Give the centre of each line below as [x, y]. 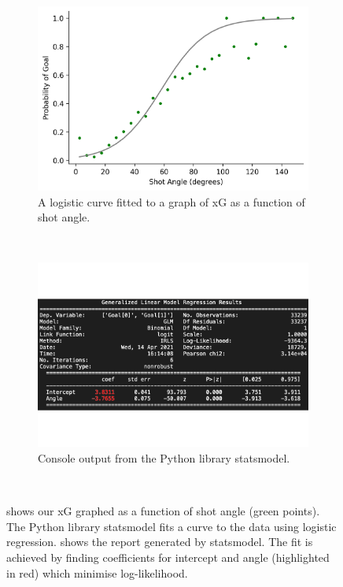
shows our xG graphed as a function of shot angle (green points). [163, 511]
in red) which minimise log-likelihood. [97, 572]
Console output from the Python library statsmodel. [164, 458]
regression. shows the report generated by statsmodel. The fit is [160, 542]
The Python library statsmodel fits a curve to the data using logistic [171, 526]
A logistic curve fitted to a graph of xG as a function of [171, 201]
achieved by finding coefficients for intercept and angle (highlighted [168, 557]
